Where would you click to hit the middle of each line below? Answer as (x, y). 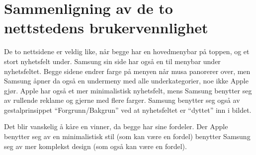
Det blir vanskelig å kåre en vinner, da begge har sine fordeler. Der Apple (116, 126)
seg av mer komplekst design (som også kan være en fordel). (95, 146)
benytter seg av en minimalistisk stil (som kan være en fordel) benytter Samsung (127, 136)
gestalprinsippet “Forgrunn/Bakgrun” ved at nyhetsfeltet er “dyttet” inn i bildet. (128, 110)
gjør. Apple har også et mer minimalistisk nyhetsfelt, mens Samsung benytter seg (128, 90)
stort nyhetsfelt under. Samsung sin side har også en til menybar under (112, 61)
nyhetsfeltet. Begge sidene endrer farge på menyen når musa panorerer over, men (127, 71)
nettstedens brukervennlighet (106, 28)
